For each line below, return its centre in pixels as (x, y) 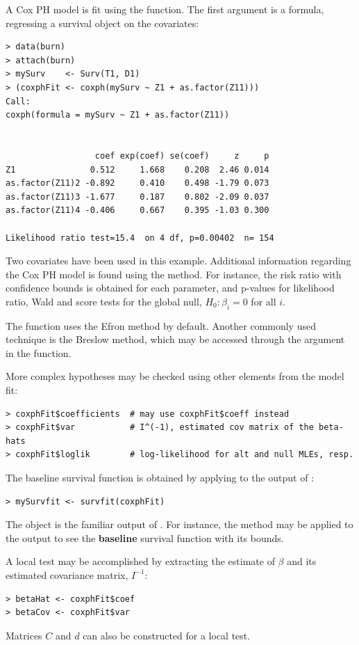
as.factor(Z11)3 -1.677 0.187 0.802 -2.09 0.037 (137, 197)
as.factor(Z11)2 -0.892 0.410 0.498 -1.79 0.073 (137, 183)
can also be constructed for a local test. (167, 635)
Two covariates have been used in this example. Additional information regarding (178, 261)
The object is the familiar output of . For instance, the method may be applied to (179, 524)
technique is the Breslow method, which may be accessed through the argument (175, 339)
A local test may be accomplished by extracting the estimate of (140, 561)
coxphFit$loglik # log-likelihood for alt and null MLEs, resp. (185, 455)
